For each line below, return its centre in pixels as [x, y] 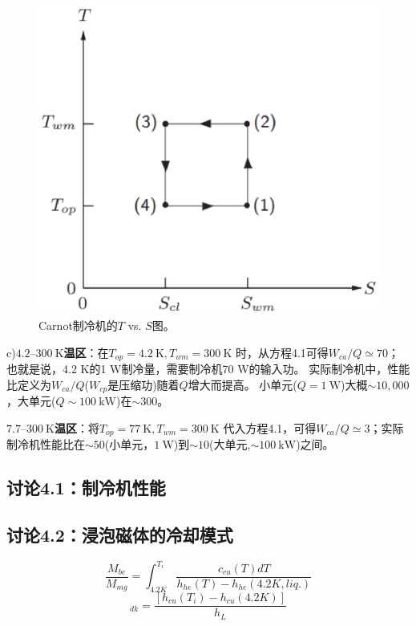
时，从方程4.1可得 [282, 352]
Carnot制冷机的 [78, 325]
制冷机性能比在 [46, 444]
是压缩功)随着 [143, 384]
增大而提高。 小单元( [242, 384]
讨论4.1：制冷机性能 [86, 488]
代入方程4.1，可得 [270, 427]
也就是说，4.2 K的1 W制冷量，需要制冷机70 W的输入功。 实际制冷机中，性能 [208, 369]
